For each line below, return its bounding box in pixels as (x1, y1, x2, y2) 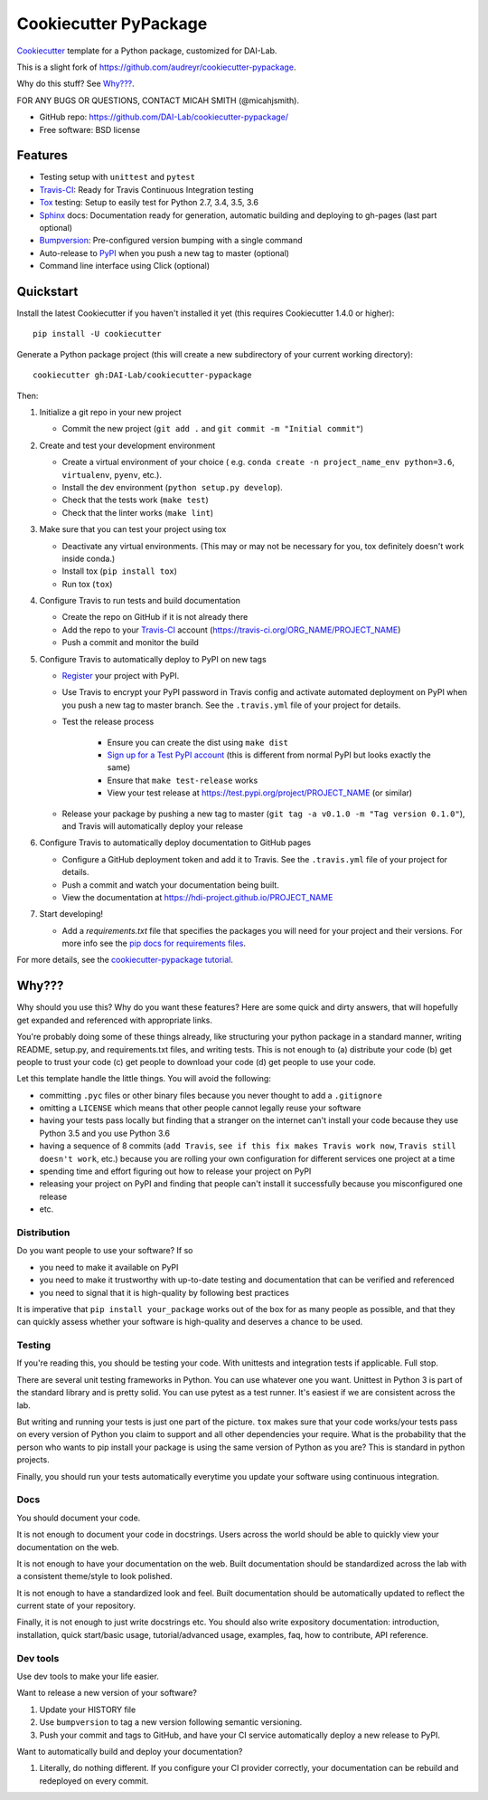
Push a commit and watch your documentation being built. (61, 879, 279, 890)
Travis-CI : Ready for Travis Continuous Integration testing (39, 184, 254, 195)
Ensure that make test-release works (107, 775, 258, 786)
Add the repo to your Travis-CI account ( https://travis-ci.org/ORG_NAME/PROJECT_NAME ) (61, 624, 401, 635)
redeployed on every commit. (39, 1775, 149, 1786)
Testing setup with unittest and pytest (39, 172, 196, 183)
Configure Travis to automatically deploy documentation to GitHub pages (39, 837, 312, 848)
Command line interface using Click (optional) (39, 261, 211, 271)
